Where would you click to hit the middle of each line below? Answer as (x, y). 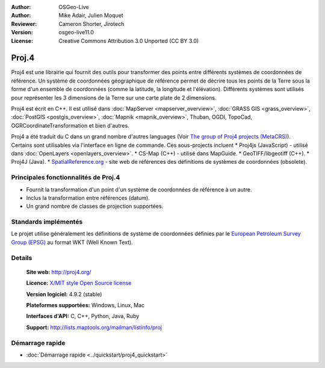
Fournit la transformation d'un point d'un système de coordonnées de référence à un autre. (139, 189)
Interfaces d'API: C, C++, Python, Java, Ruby (83, 316)
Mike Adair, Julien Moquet (91, 16)
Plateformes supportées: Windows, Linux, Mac (85, 305)
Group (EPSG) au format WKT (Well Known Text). (72, 242)
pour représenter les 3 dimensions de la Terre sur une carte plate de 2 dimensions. (114, 98)
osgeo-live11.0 (76, 33)
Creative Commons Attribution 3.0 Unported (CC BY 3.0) (129, 41)
